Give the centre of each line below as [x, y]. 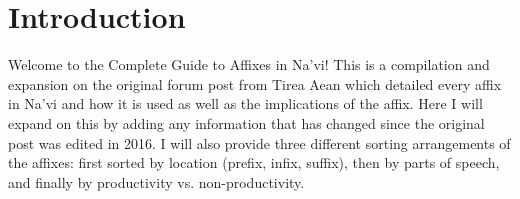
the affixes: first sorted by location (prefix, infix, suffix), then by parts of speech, [254, 162]
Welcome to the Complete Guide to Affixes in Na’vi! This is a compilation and [249, 64]
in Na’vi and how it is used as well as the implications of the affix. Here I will [245, 103]
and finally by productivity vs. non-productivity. [156, 181]
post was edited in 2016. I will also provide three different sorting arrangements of [259, 142]
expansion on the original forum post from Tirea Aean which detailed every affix [255, 83]
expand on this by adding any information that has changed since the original [246, 122]
